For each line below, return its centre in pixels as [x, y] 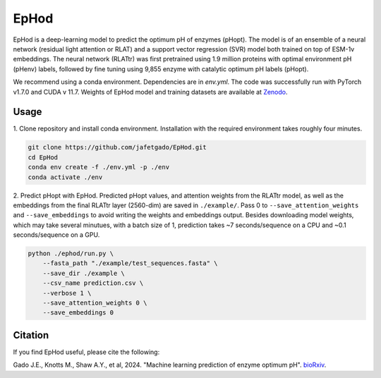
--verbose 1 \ [67, 293]
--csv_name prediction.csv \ [93, 283]
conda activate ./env [65, 177]
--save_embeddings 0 [78, 313]
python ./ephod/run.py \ [71, 254]
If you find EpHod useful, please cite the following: [86, 352]
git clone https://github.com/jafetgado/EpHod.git [117, 147]
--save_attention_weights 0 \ [95, 303]
